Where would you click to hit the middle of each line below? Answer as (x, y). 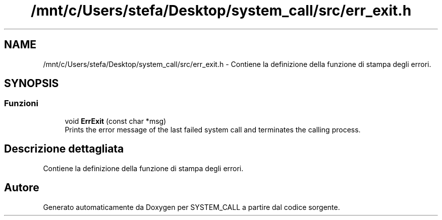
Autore (22, 188)
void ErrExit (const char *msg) (116, 121)
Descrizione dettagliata (64, 149)
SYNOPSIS (32, 84)
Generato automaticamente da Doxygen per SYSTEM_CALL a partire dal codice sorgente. (191, 207)
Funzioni (21, 103)
